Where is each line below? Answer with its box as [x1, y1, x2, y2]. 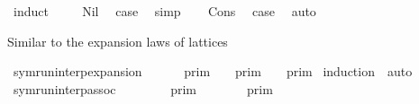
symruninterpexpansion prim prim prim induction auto [13, 62, 413, 81]
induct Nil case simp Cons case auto [13, 2, 316, 20]
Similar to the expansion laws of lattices [7, 31, 228, 50]
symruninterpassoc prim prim [13, 79, 273, 98]
